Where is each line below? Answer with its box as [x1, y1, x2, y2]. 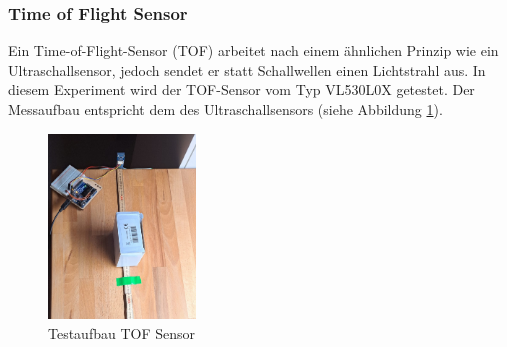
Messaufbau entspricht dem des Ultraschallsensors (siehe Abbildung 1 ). [8, 99, 443, 119]
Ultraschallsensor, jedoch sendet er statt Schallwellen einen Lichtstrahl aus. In [8, 59, 486, 80]
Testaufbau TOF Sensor [48, 322, 196, 343]
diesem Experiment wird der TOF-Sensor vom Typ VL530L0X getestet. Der [8, 79, 475, 100]
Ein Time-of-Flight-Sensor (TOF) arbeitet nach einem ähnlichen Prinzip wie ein [8, 40, 499, 61]
